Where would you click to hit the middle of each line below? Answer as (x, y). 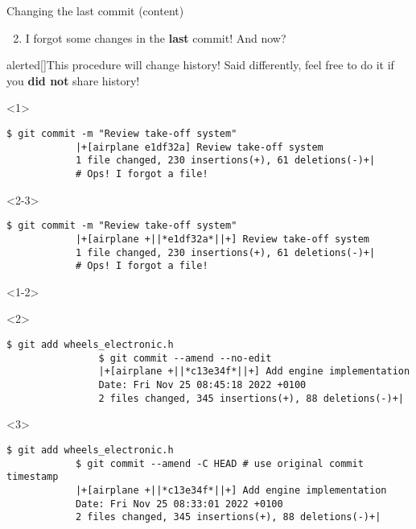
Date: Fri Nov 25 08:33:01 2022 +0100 (179, 504)
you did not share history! (73, 80)
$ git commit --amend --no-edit (185, 358)
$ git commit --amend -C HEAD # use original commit (219, 463)
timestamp (33, 477)
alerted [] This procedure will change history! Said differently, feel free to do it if (200, 65)
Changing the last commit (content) (95, 10)
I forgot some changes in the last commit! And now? (156, 37)
